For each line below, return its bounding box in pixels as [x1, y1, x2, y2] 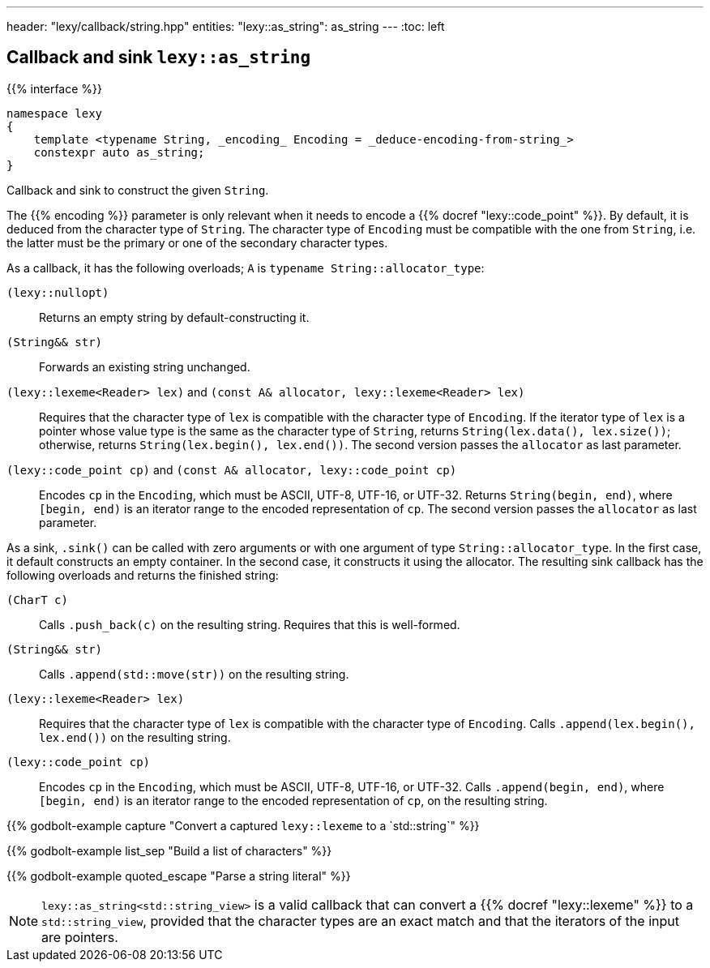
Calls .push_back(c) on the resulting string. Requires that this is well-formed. [39, 617, 460, 632]
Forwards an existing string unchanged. [39, 359, 250, 374]
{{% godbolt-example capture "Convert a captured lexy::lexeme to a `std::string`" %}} [6, 818, 480, 833]
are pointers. [41, 928, 118, 945]
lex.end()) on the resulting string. [39, 730, 231, 744]
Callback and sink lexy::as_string [6, 47, 311, 68]
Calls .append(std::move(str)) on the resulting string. [39, 666, 349, 681]
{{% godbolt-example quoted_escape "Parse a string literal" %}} [6, 868, 351, 883]
